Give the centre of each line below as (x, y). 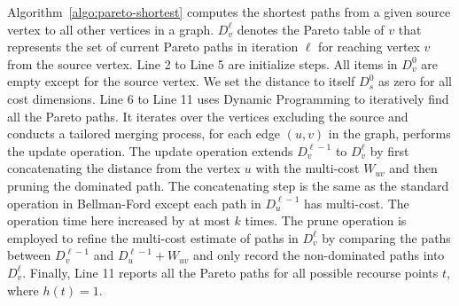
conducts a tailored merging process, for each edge (144, 133)
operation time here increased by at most (119, 220)
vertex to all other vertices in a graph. (111, 29)
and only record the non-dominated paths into (319, 255)
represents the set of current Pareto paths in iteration (153, 47)
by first (389, 150)
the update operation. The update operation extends (150, 150)
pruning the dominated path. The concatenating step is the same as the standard (228, 185)
